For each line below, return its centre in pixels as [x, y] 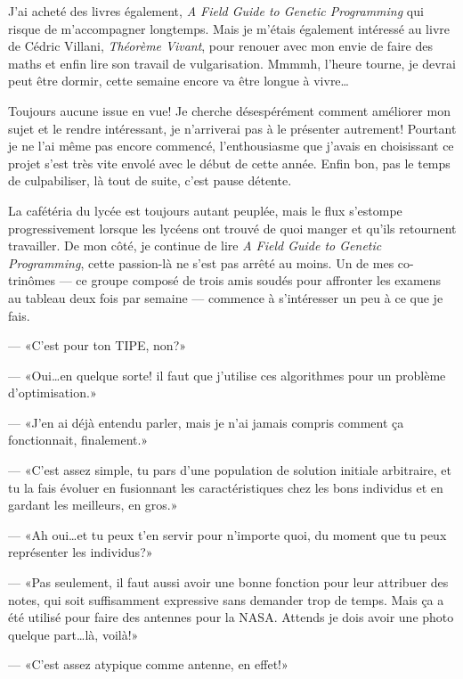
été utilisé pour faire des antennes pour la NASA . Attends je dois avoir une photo [231, 617]
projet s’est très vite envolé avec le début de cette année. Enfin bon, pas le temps [229, 163]
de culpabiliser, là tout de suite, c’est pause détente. [150, 180]
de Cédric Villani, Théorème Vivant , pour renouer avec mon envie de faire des [220, 46]
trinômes [32, 280]
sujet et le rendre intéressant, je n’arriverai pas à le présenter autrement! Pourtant [232, 128]
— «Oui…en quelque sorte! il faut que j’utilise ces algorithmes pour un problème [227, 375]
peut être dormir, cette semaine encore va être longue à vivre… [179, 81]
